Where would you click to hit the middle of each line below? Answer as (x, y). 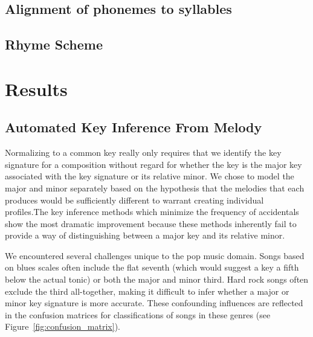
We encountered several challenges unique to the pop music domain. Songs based (155, 255)
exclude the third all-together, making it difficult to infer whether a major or (147, 291)
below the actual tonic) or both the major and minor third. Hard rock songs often (157, 279)
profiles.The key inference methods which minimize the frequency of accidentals (152, 212)
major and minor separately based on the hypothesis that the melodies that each (155, 188)
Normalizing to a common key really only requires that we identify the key (143, 152)
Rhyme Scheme (54, 44)
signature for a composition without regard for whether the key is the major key (153, 164)
